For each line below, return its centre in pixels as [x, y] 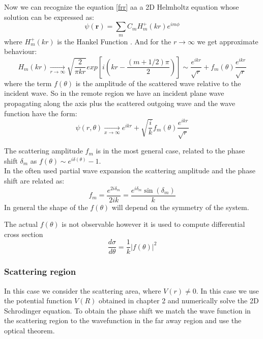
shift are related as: [34, 180]
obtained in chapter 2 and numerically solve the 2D [179, 301]
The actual [21, 224]
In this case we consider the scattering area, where [83, 290]
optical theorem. [30, 331]
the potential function [38, 301]
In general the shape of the [46, 207]
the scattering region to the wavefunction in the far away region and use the [123, 320]
